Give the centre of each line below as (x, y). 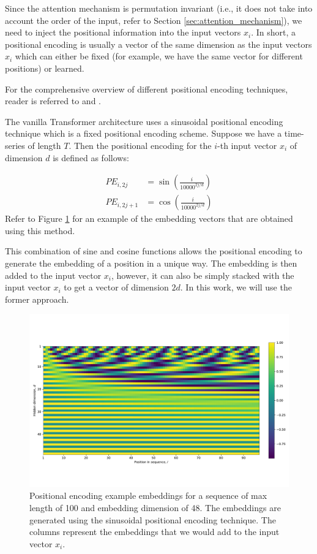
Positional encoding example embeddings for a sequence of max (148, 495)
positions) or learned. (45, 68)
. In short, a (273, 32)
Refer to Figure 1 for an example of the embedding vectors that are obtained (149, 218)
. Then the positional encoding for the (140, 145)
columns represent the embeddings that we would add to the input (155, 532)
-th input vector (247, 145)
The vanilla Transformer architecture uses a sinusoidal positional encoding (144, 121)
